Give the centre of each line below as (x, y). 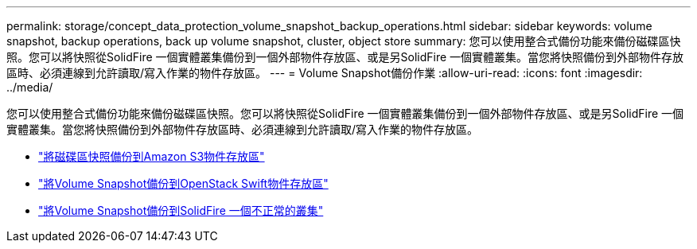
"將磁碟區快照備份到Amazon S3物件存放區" (152, 156)
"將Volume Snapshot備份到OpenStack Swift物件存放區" (183, 183)
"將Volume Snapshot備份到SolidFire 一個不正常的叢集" (181, 210)
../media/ (30, 87)
